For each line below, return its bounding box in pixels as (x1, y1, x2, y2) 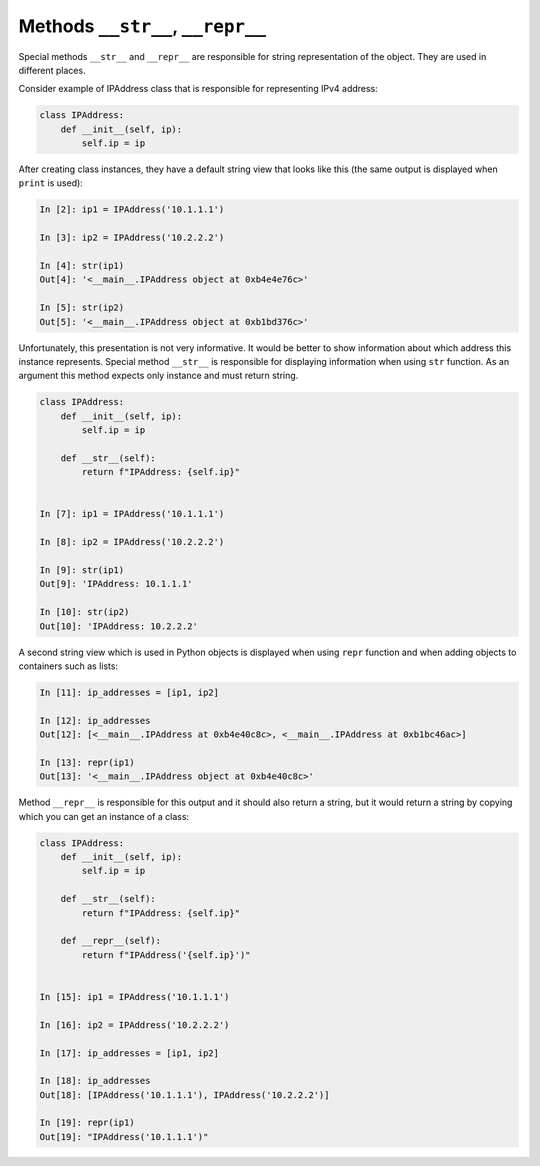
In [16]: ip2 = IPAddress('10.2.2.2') (39, 1019, 230, 1030)
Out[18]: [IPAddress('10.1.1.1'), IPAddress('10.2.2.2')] (39, 1089, 330, 1100)
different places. (18, 64, 86, 76)
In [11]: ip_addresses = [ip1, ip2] (39, 686, 220, 698)
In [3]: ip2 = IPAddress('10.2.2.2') (39, 232, 225, 244)
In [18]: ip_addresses (39, 1075, 151, 1087)
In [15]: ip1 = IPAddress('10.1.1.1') (39, 991, 230, 1002)
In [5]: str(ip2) (39, 302, 125, 314)
